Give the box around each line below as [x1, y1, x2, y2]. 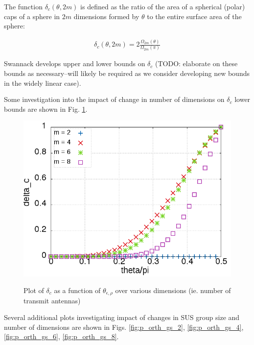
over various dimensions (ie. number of [115, 285, 231, 295]
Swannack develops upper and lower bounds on [4, 58, 145, 69]
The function [4, 1, 43, 11]
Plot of [23, 285, 44, 295]
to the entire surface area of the [147, 11, 242, 21]
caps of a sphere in [4, 11, 60, 21]
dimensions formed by [73, 11, 139, 21]
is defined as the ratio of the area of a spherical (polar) [80, 1, 245, 11]
